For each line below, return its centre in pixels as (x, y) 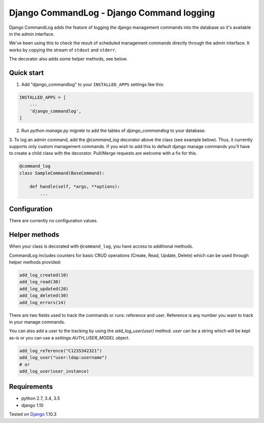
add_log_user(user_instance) (54, 371)
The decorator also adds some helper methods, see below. (68, 59)
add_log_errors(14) (43, 302)
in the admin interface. (32, 34)
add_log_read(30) (40, 282)
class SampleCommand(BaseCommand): (62, 173)
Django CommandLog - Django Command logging (112, 13)
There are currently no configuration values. (54, 221)
